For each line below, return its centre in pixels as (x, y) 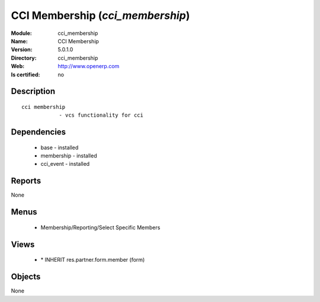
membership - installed (69, 156)
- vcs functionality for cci (101, 115)
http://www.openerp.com (89, 66)
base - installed (60, 147)
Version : (22, 50)
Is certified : (25, 75)
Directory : (24, 58)
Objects (26, 277)
